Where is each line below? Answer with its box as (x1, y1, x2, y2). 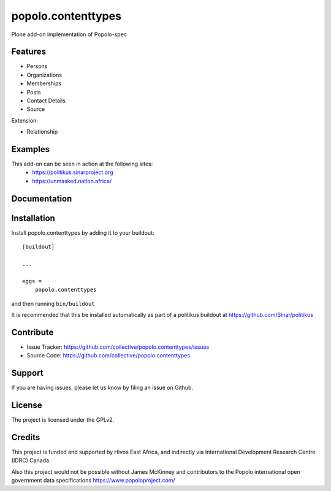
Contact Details (26, 97, 66, 104)
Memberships (26, 80, 62, 87)
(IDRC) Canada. (11, 457, 51, 464)
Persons (26, 63, 48, 70)
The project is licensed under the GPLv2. (11, 416, 115, 424)
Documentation (11, 193, 72, 204)
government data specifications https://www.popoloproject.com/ (11, 477, 175, 484)
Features (11, 47, 46, 57)
